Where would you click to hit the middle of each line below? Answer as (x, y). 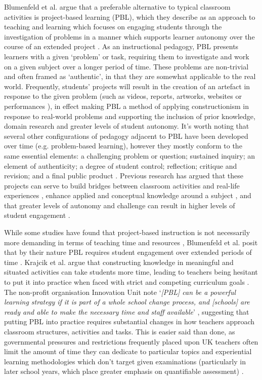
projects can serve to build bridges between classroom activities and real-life (122, 185)
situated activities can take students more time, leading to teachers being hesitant (131, 272)
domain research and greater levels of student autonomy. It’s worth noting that (127, 126)
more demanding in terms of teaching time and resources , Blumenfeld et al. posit (131, 242)
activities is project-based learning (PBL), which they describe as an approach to (130, 16)
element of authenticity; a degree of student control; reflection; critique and (121, 165)
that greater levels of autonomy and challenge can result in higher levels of (120, 205)
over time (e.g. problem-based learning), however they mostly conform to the (123, 146)
